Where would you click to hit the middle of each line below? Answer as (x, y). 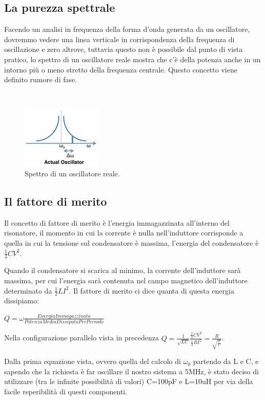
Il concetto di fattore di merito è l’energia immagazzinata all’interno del (117, 222)
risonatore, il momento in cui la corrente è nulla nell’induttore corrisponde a (124, 233)
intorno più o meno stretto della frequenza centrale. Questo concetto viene (121, 69)
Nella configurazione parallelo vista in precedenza (81, 338)
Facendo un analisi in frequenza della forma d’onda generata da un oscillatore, (127, 29)
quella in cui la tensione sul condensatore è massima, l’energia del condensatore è (131, 242)
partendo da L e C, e (226, 361)
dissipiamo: (22, 301)
